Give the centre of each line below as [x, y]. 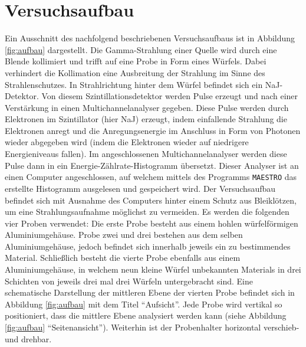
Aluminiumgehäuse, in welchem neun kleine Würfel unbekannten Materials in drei [153, 269]
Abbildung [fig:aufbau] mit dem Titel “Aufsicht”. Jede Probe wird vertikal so [144, 304]
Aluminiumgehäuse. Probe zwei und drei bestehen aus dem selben [124, 235]
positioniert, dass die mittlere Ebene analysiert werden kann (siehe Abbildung [146, 315]
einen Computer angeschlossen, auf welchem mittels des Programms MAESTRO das [151, 177]
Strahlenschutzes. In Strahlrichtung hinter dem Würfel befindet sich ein [134, 84]
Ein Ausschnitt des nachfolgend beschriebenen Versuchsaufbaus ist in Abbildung [150, 38]
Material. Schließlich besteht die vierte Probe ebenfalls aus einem [123, 258]
